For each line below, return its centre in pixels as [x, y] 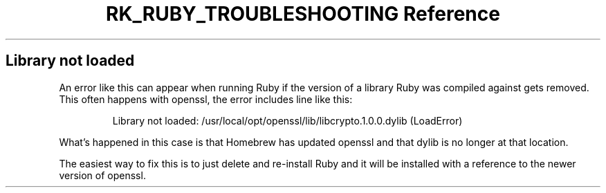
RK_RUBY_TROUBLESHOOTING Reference [303, 14]
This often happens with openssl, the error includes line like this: [206, 99]
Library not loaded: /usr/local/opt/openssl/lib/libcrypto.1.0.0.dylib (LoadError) [287, 120]
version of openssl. [102, 175]
